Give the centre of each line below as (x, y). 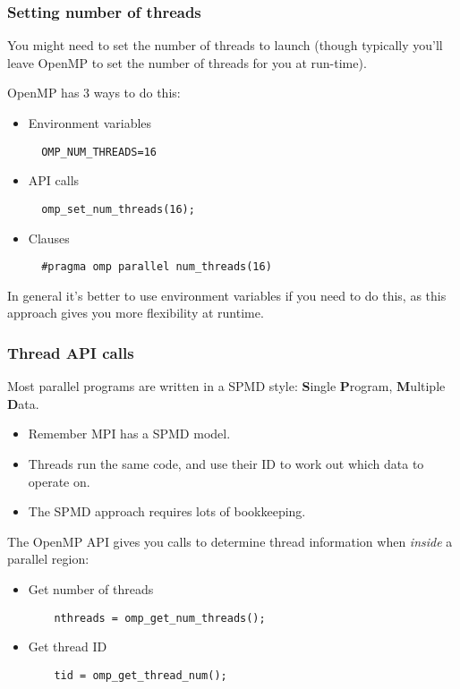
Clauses (49, 238)
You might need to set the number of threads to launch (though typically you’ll (225, 45)
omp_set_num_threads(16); (118, 209)
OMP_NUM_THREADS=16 (99, 152)
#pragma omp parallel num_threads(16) (157, 267)
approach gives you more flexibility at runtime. (136, 313)
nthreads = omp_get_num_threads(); (160, 618)
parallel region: (48, 559)
